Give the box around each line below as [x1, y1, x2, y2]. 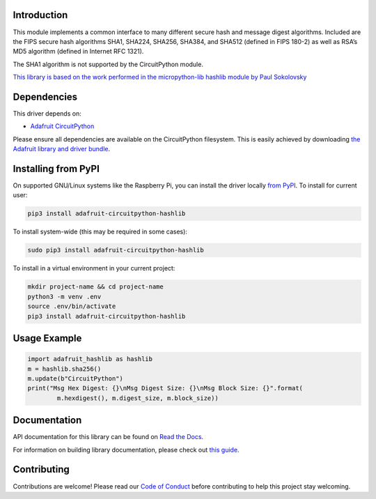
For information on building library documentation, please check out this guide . [13, 445, 240, 454]
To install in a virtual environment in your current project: [13, 264, 175, 272]
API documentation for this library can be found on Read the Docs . [13, 433, 204, 441]
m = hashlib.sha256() [27, 364, 102, 373]
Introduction [13, 9, 68, 21]
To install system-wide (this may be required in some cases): [13, 227, 188, 236]
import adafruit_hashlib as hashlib [27, 355, 153, 363]
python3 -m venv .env [27, 293, 102, 300]
